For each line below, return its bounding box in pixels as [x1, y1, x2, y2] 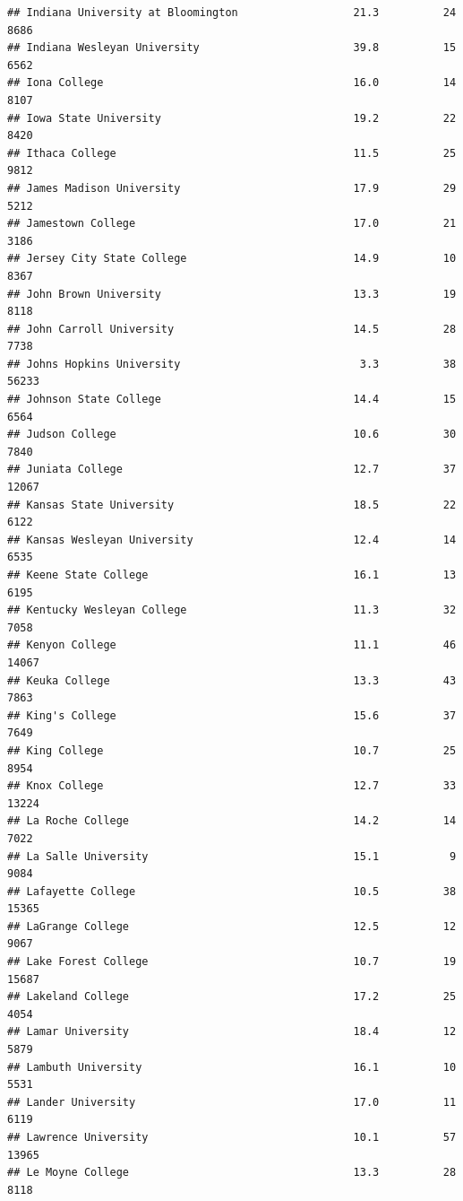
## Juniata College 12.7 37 [7, 463, 457, 476]
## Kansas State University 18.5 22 [7, 498, 457, 511]
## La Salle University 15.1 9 [7, 849, 457, 863]
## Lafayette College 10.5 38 [7, 884, 457, 898]
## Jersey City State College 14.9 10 [7, 252, 457, 265]
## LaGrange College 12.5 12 [7, 919, 457, 933]
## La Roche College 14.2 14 [7, 814, 457, 828]
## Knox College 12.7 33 [7, 779, 457, 793]
